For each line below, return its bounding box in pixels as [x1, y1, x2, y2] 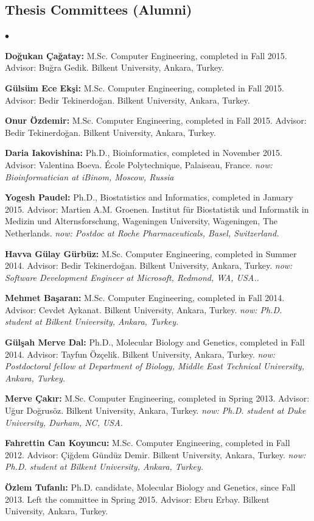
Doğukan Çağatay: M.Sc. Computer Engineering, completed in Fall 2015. [5, 49, 287, 62]
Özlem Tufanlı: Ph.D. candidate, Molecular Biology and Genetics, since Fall [5, 481, 296, 494]
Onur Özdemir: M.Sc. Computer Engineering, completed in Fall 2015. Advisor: [5, 114, 307, 127]
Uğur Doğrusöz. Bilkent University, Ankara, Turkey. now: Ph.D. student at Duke [5, 404, 306, 417]
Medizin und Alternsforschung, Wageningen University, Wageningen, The [5, 214, 278, 227]
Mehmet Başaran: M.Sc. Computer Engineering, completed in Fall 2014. [5, 291, 285, 304]
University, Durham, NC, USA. [5, 416, 123, 428]
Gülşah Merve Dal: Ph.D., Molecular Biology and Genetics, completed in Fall [5, 336, 305, 349]
